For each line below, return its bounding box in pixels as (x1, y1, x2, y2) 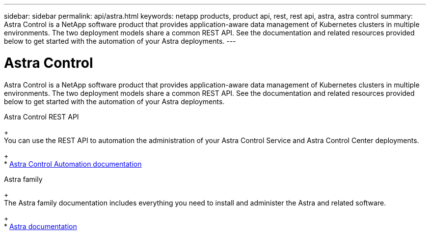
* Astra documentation (4, 222, 77, 231)
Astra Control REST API (4, 112, 79, 121)
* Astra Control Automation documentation (4, 159, 142, 168)
